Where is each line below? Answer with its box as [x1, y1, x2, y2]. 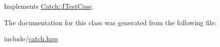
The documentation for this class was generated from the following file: [4, 17, 217, 27]
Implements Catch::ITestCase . [4, 1, 94, 11]
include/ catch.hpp [4, 33, 58, 44]
